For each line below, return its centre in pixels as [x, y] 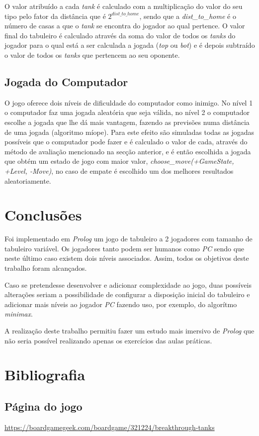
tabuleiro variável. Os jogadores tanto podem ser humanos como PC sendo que [125, 248]
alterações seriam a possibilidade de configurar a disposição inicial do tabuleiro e [127, 294]
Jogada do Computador [66, 81]
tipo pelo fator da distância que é [55, 16]
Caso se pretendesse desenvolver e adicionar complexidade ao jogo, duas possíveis [128, 284]
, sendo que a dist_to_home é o [188, 16]
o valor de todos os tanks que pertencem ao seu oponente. [92, 54]
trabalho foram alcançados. [46, 268]
